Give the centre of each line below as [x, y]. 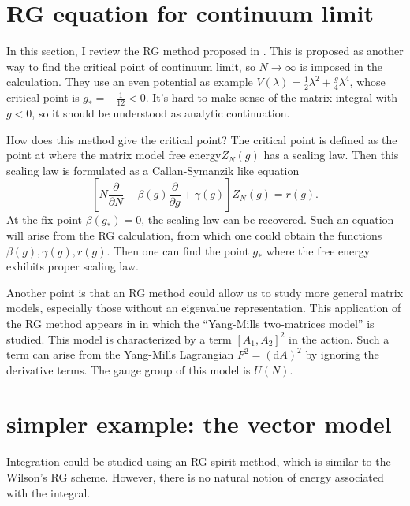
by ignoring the [342, 354]
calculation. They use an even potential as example [130, 82]
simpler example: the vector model [199, 424]
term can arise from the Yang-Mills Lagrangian [120, 354]
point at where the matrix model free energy [114, 155]
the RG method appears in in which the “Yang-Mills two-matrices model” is [190, 323]
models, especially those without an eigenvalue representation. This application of [204, 308]
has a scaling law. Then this [331, 155]
